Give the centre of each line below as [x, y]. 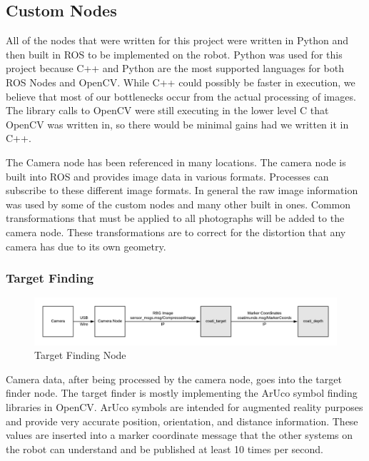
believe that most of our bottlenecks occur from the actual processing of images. [181, 96]
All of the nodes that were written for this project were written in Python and [177, 40]
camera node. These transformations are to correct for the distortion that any [176, 232]
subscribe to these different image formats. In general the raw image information [182, 190]
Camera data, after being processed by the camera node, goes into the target [174, 379]
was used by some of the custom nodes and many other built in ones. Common [178, 204]
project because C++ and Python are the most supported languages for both [175, 68]
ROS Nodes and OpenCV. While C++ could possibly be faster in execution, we [181, 82]
